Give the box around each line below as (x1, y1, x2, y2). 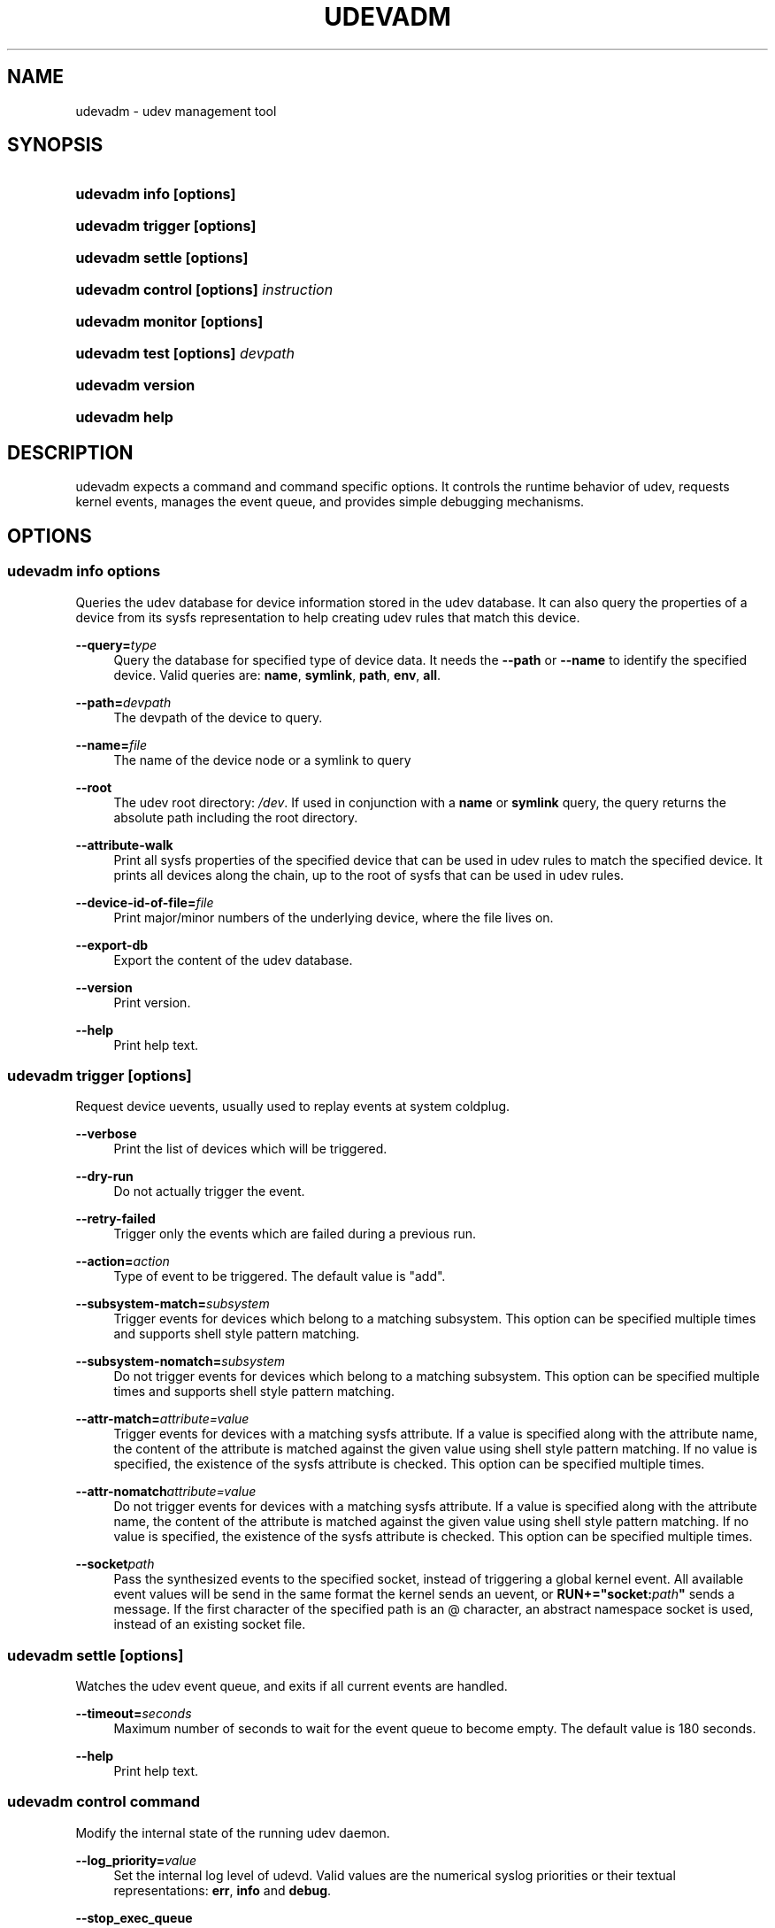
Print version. (113, 994, 191, 1010)
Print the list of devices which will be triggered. (113, 1141, 387, 1157)
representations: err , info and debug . (113, 1882, 332, 1898)
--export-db (75, 937, 149, 952)
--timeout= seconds (75, 1706, 192, 1721)
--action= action (75, 1253, 170, 1269)
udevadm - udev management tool (75, 103, 277, 119)
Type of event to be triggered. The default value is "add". (113, 1269, 446, 1284)
